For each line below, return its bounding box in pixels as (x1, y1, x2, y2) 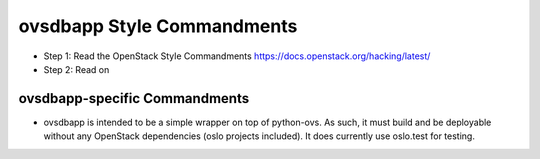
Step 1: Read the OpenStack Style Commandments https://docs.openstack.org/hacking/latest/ (43, 50, 431, 62)
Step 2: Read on (43, 63, 110, 75)
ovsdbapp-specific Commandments (18, 90, 250, 107)
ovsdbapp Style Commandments (18, 15, 298, 37)
